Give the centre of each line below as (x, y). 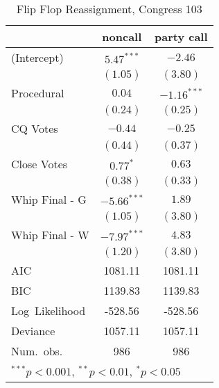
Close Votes (40, 164)
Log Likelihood (49, 310)
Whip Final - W (50, 235)
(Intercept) (37, 57)
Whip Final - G (49, 199)
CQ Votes (35, 128)
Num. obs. (37, 351)
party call (181, 37)
